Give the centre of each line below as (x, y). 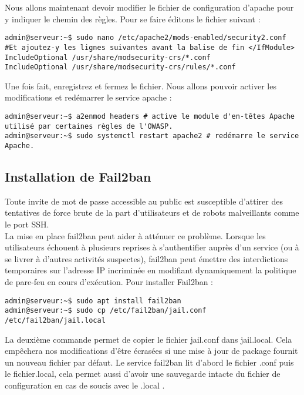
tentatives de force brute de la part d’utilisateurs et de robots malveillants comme (152, 212)
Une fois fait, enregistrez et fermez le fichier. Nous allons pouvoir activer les (141, 86)
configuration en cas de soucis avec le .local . (85, 385)
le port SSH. (27, 224)
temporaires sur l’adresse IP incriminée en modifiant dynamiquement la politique (151, 270)
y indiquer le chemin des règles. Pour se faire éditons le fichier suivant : (133, 19)
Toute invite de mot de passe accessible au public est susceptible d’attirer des (144, 201)
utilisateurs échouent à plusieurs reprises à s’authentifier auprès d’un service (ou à (152, 247)
